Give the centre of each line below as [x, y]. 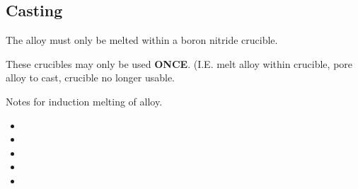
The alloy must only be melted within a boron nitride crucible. [142, 40]
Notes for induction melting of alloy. [84, 101]
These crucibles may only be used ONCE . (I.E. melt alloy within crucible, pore [179, 63]
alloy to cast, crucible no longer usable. [91, 78]
